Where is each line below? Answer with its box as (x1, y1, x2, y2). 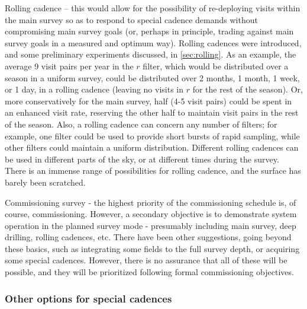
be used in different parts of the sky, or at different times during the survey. (5, 152, 279, 165)
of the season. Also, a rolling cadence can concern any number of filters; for (5, 117, 277, 130)
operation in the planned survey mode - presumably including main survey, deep (5, 219, 296, 231)
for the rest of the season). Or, (192, 83, 303, 95)
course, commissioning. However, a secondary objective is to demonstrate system (5, 208, 297, 220)
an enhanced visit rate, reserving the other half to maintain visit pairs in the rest (5, 106, 299, 119)
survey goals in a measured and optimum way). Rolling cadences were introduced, (5, 36, 302, 49)
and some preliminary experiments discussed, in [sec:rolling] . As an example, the (5, 48, 296, 60)
